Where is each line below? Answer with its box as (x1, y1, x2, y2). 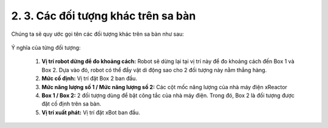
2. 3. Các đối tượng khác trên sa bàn (11, 9, 196, 22)
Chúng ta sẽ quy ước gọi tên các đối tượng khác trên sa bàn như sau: (11, 30, 185, 38)
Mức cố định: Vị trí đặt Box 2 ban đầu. (41, 75, 138, 82)
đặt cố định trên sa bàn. (41, 100, 101, 107)
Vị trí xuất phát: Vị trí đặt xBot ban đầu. (41, 109, 140, 116)
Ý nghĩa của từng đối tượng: (11, 44, 81, 51)
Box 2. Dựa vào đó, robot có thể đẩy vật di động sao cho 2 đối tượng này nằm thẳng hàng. (41, 66, 267, 73)
